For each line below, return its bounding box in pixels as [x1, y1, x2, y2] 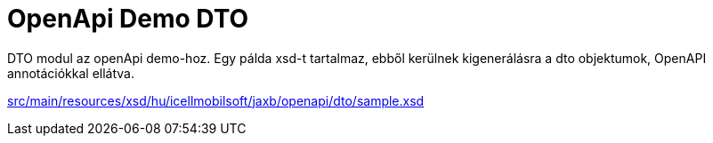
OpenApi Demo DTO [7, 4, 249, 34]
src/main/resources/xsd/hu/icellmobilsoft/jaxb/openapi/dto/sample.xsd [7, 92, 425, 108]
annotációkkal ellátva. [7, 65, 135, 81]
